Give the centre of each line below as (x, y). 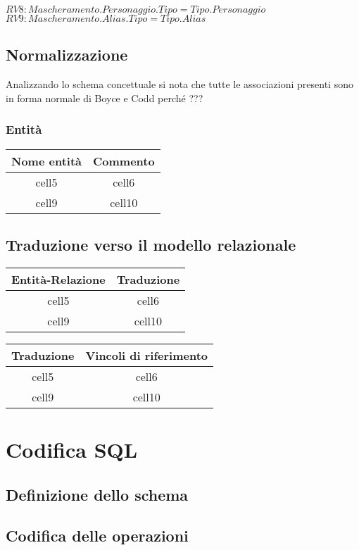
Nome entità (46, 161)
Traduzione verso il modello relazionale (151, 244)
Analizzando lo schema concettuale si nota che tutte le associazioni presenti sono (179, 84)
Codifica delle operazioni (97, 536)
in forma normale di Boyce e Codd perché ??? (105, 98)
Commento (124, 161)
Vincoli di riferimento (147, 355)
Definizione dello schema (97, 494)
